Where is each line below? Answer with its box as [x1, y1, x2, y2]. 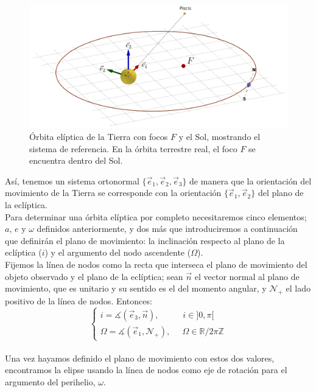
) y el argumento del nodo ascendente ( [44, 246, 191, 259]
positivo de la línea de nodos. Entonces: [5, 294, 152, 307]
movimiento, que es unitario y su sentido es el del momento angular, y [5, 282, 267, 295]
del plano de [258, 186, 304, 199]
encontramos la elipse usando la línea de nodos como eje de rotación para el [5, 363, 287, 376]
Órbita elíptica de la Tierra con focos [29, 130, 168, 143]
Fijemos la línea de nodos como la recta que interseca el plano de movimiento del [5, 258, 307, 270]
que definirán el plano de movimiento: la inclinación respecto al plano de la [5, 234, 285, 247]
